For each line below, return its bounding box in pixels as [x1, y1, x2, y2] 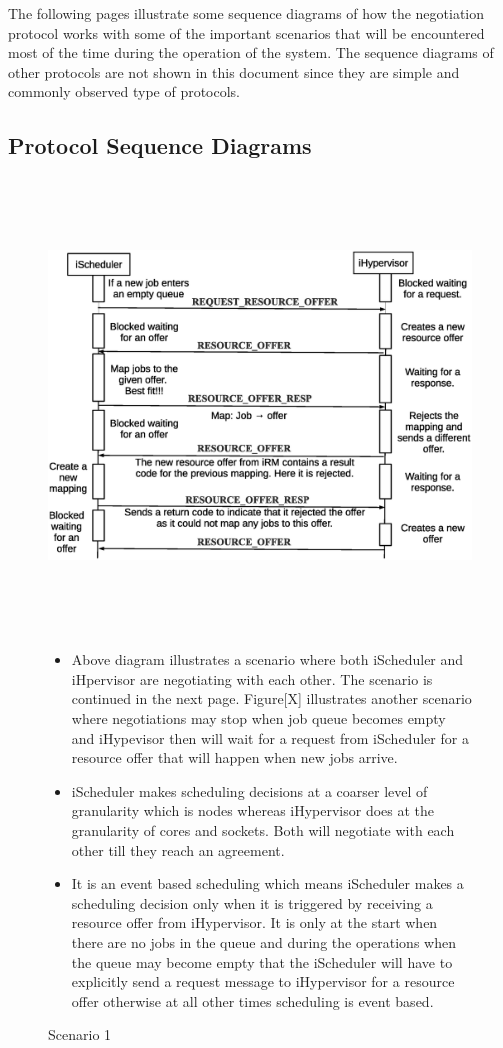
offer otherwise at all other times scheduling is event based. [71, 990, 434, 1011]
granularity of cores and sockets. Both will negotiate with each [71, 820, 455, 841]
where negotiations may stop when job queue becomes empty [71, 708, 446, 729]
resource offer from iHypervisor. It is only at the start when [71, 912, 438, 933]
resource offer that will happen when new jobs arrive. [71, 747, 398, 768]
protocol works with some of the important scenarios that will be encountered [8, 22, 485, 43]
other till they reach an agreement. [71, 839, 285, 860]
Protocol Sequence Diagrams [8, 130, 312, 161]
